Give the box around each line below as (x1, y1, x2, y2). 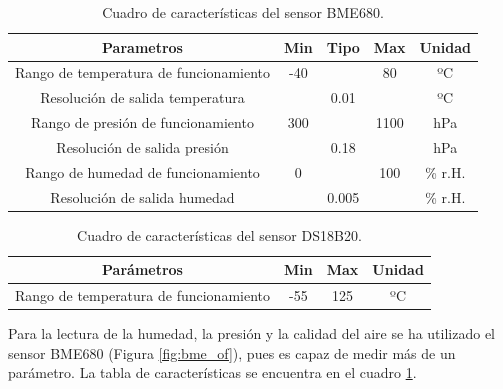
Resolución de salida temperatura (40, 87, 245, 108)
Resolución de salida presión (56, 136, 229, 157)
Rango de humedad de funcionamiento (25, 161, 260, 182)
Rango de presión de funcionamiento (31, 112, 254, 133)
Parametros (102, 36, 183, 57)
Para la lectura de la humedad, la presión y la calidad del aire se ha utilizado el (8, 323, 496, 344)
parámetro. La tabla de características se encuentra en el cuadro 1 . (8, 362, 417, 383)
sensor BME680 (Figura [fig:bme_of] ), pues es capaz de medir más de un (8, 342, 456, 363)
